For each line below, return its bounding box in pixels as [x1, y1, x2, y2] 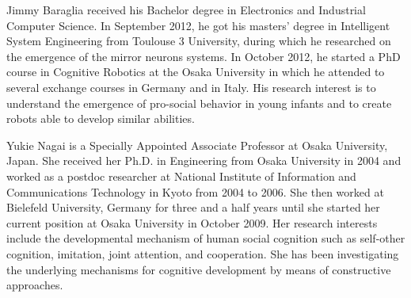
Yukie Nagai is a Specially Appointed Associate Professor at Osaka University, [6, 136, 388, 153]
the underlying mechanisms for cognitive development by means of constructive [6, 261, 391, 277]
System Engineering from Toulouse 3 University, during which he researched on [6, 32, 391, 49]
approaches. [6, 277, 63, 293]
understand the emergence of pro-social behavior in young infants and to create [6, 94, 392, 111]
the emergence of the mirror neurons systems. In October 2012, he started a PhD [6, 48, 401, 64]
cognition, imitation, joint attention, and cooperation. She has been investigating [6, 245, 399, 262]
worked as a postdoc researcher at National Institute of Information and [6, 167, 356, 184]
